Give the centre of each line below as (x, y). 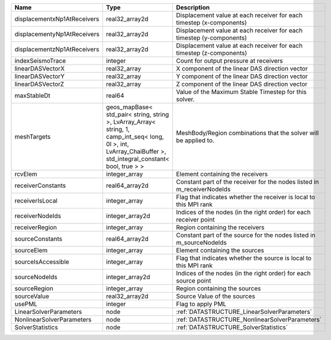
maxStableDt (32, 96)
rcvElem (26, 174)
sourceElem (31, 250)
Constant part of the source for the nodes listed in (245, 235)
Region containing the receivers (220, 227)
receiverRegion (36, 227)
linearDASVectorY (40, 76)
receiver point (195, 219)
